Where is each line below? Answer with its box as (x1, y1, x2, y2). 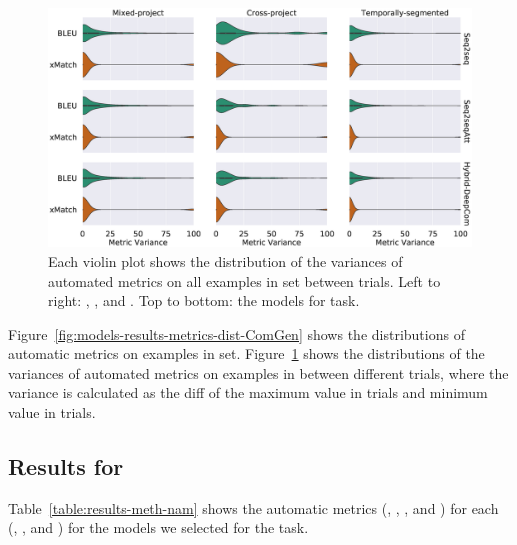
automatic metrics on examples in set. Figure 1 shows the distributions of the (8, 343, 485, 364)
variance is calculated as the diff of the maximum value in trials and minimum (8, 382, 488, 403)
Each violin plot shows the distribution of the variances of (48, 250, 403, 271)
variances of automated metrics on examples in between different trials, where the (8, 362, 509, 383)
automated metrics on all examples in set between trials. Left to (48, 270, 441, 291)
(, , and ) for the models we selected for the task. (8, 517, 309, 538)
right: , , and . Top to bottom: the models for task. (48, 290, 360, 311)
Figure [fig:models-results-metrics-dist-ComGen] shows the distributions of (8, 323, 465, 344)
